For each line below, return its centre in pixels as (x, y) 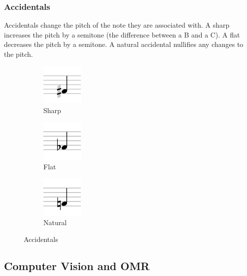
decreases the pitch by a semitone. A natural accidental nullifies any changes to (124, 44)
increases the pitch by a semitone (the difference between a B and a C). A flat (122, 34)
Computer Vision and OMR (77, 265)
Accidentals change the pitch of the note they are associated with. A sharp (117, 25)
